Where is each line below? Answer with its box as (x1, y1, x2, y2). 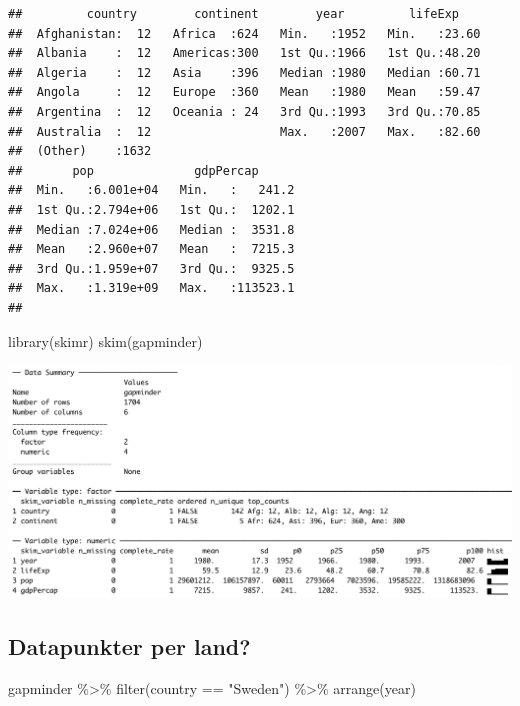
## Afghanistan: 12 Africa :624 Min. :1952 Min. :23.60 (8, 26, 481, 41)
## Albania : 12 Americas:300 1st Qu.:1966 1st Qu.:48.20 (8, 46, 481, 61)
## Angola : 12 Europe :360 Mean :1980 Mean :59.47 (8, 85, 481, 100)
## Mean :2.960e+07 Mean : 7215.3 (8, 242, 295, 257)
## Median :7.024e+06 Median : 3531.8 (8, 222, 295, 237)
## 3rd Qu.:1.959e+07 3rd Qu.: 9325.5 (8, 261, 295, 276)
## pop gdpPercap (8, 163, 259, 178)
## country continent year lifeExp (8, 7, 460, 21)
